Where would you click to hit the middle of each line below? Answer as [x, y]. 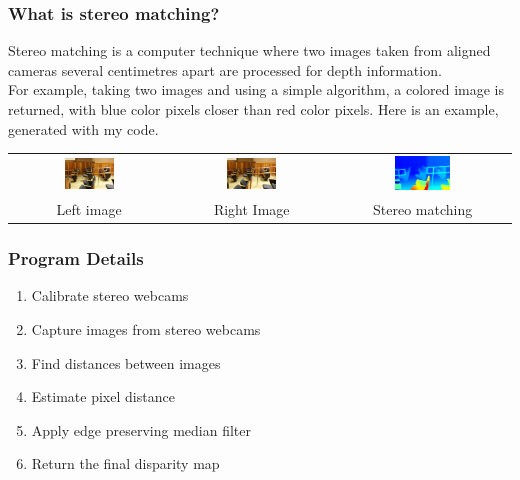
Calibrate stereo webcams [110, 295]
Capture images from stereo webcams [146, 329]
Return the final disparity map [125, 463]
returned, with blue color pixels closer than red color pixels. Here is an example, [253, 109]
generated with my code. [83, 128]
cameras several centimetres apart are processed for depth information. [225, 69]
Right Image [251, 209]
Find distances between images [126, 362]
